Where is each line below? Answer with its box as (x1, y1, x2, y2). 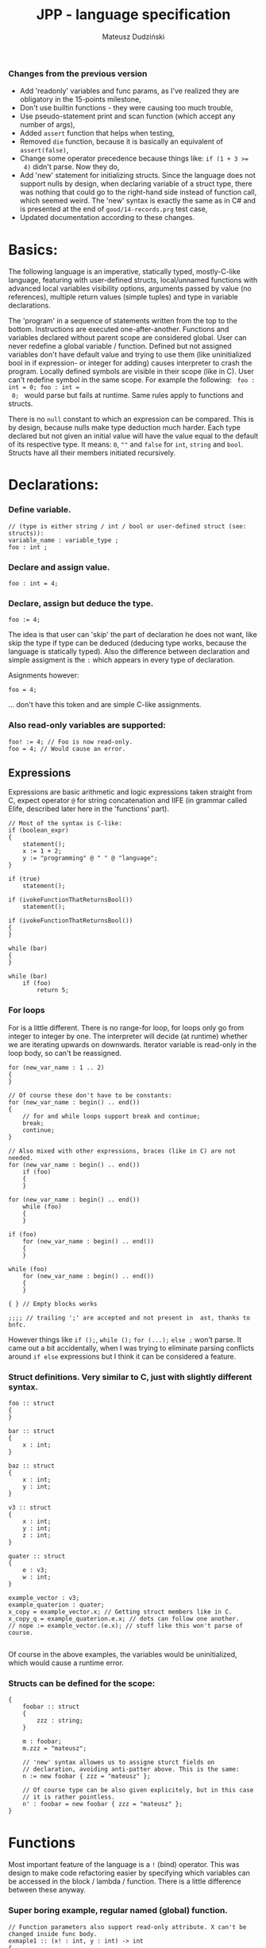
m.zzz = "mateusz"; (22, 1745, 87, 1753)
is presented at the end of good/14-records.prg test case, (19, 204, 208, 214)
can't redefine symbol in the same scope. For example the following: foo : (8, 375, 256, 385)
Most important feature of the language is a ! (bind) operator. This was (8, 1860, 240, 1869)
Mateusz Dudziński (102, 32, 165, 41)
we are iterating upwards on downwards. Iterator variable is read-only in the (8, 1039, 256, 1049)
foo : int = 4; (8, 580, 59, 588)
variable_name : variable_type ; (8, 536, 119, 544)
